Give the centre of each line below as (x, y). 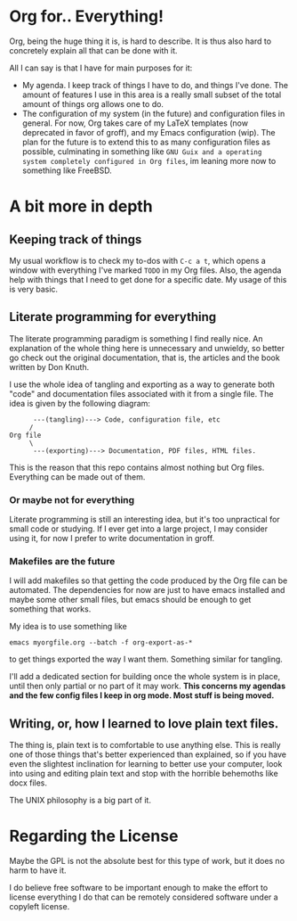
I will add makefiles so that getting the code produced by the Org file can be (148, 580)
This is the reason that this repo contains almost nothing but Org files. (137, 467)
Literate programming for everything (113, 317)
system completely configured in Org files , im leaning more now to (149, 160)
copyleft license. (40, 907)
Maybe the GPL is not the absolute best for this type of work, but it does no (147, 861)
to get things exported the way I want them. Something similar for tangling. (146, 659)
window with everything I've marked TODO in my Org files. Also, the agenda (145, 270)
